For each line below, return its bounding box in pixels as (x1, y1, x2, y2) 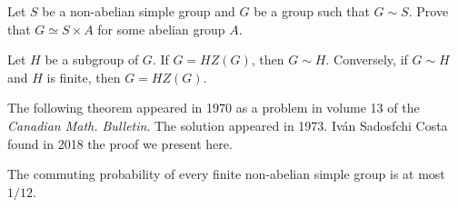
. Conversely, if (325, 50, 408, 69)
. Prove (408, 2, 449, 20)
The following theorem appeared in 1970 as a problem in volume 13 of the (7, 98, 420, 117)
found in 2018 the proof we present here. (7, 134, 233, 153)
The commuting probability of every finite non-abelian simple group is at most (7, 164, 445, 183)
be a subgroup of (45, 50, 139, 69)
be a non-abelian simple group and (42, 2, 235, 20)
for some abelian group (97, 19, 225, 38)
